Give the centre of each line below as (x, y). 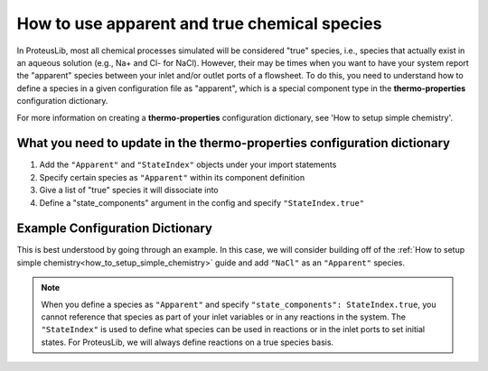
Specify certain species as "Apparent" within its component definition (172, 177)
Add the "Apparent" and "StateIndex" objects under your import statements (188, 165)
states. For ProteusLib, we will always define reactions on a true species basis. (188, 342)
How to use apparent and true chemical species (199, 23)
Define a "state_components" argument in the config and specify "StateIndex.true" (202, 202)
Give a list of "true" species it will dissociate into (129, 190)
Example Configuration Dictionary (114, 229)
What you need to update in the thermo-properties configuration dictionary (234, 143)
